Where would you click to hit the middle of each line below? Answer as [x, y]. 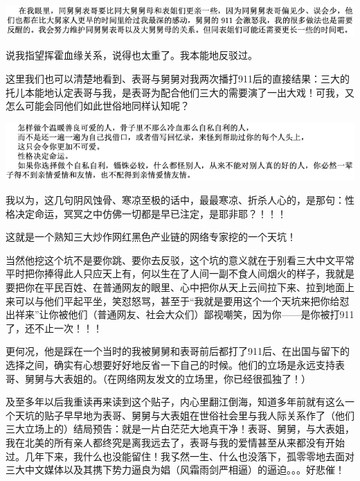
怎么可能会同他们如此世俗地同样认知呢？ [98, 106]
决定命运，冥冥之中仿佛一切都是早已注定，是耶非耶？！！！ [151, 213]
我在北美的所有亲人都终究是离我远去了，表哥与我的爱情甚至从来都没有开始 [175, 442]
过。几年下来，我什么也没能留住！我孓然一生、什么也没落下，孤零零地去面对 [180, 456]
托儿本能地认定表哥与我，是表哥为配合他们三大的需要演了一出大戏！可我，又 [180, 92]
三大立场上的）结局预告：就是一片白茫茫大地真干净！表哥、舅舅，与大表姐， [180, 429]
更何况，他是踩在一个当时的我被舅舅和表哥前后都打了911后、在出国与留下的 [178, 351]
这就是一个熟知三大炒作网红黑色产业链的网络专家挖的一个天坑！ [151, 237]
